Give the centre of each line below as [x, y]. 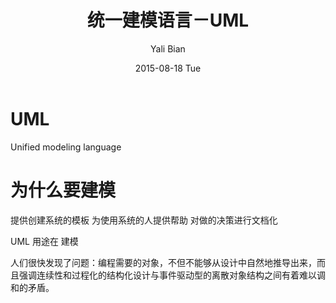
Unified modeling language [66, 147]
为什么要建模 [63, 190]
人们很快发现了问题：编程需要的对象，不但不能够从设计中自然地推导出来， [163, 262]
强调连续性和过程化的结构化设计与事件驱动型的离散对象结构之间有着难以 [167, 275]
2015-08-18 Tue [168, 68]
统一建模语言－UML [168, 20]
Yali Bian [168, 48]
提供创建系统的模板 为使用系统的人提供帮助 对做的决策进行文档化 [144, 220]
